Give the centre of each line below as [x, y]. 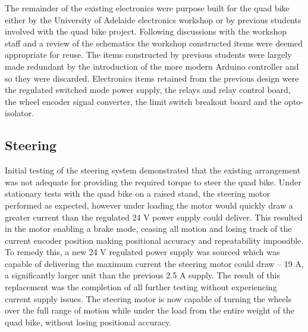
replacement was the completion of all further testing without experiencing [141, 287]
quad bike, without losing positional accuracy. [88, 322]
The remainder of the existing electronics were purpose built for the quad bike [147, 8]
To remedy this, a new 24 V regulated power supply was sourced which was [142, 252]
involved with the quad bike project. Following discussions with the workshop [146, 31]
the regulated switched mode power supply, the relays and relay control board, [148, 90]
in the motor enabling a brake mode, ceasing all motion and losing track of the [148, 229]
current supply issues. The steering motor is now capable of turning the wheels [148, 298]
